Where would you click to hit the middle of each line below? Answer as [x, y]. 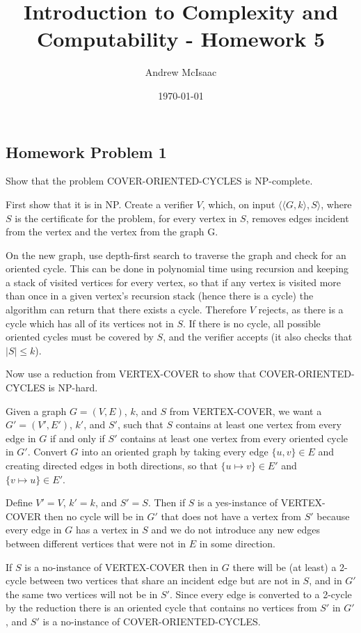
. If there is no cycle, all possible [252, 323]
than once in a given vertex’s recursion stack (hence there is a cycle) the [160, 296]
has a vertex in [107, 530]
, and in [326, 580]
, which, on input [239, 204]
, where [336, 204]
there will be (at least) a [284, 566]
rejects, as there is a [301, 310]
